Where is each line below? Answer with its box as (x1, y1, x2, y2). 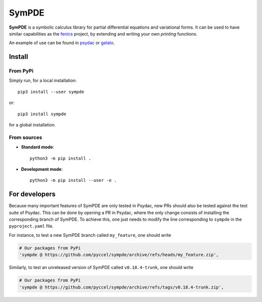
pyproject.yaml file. (9, 223, 54, 229)
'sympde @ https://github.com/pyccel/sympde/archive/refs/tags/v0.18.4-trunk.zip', (19, 284, 224, 290)
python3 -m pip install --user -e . (30, 178, 117, 183)
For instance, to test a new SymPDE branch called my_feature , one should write (9, 232, 172, 238)
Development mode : (21, 166, 63, 172)
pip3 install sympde (17, 111, 66, 117)
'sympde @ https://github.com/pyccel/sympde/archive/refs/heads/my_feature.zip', (19, 252, 219, 258)
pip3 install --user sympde (17, 89, 84, 94)
